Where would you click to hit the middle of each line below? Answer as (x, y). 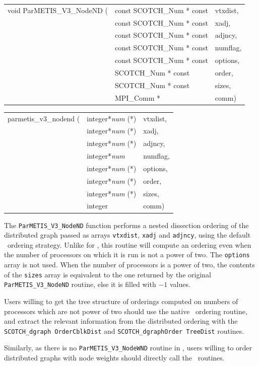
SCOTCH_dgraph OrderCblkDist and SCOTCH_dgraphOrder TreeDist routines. (124, 331)
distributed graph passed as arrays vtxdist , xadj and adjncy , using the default (127, 235)
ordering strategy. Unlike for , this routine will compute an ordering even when (129, 244)
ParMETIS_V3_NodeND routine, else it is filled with (80, 284)
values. (180, 284)
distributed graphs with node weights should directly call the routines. (114, 358)
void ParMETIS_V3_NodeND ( (58, 10)
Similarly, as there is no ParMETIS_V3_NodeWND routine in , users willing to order (128, 348)
